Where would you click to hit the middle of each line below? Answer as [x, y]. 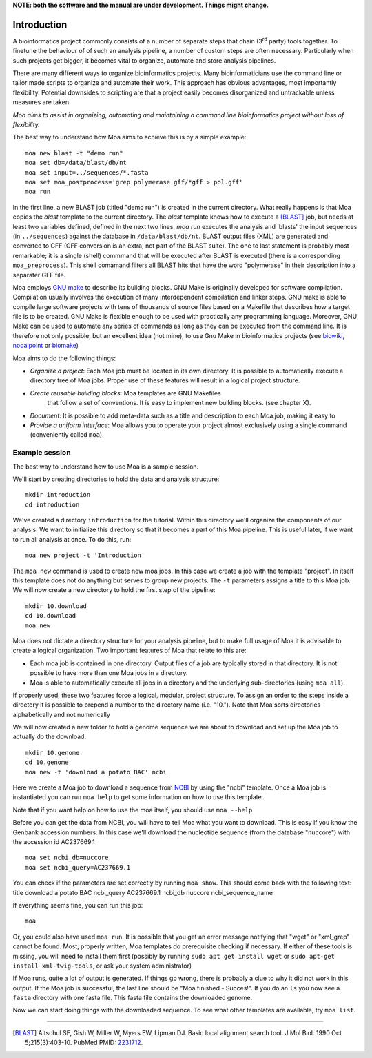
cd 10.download [51, 616]
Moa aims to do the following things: [64, 358]
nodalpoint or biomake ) [46, 346]
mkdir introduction [58, 495]
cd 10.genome [47, 762]
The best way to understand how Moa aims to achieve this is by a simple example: [130, 137]
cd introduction [52, 504]
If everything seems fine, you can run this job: [78, 905]
